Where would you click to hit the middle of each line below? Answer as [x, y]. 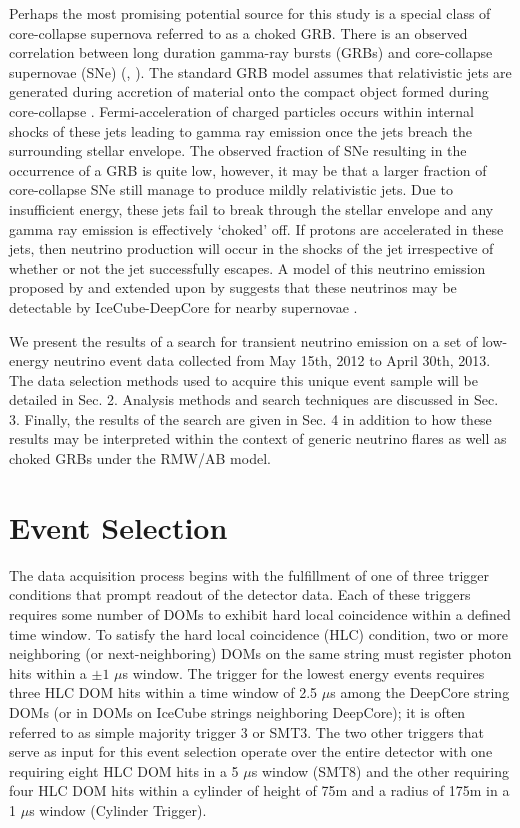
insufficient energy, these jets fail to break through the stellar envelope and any [251, 208]
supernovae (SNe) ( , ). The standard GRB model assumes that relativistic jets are [260, 71]
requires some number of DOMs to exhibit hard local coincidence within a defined [260, 613]
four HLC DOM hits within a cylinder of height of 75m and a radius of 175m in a [259, 790]
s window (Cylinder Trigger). [118, 809]
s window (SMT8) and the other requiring [380, 770]
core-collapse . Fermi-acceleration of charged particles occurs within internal [242, 110]
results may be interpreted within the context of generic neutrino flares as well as [258, 438]
